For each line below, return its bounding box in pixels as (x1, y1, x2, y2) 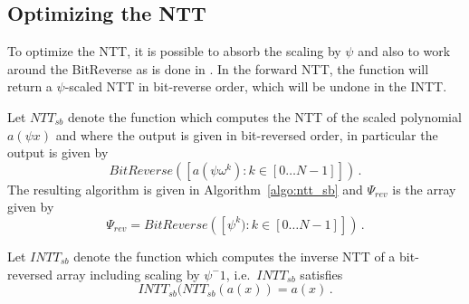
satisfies (300, 264, 343, 283)
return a (7, 77, 53, 96)
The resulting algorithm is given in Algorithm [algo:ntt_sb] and (7, 179, 363, 198)
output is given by (7, 143, 109, 162)
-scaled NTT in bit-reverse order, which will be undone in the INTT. (64, 77, 447, 96)
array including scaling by (56, 264, 200, 283)
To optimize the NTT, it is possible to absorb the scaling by (7, 42, 341, 61)
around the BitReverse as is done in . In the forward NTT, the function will (7, 59, 429, 78)
